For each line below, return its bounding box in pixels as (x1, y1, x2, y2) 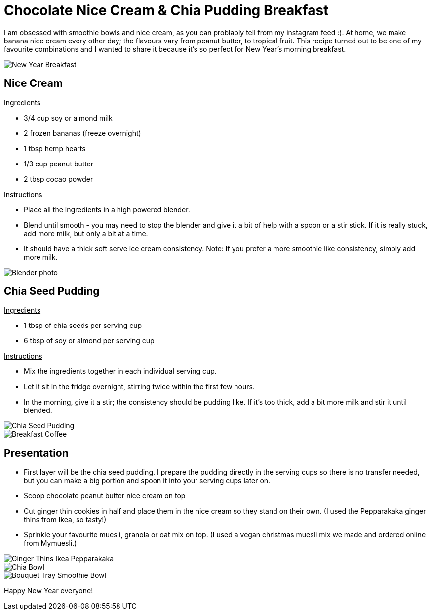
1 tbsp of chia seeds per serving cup (24, 321, 142, 330)
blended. (24, 406, 52, 415)
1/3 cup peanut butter (24, 159, 94, 168)
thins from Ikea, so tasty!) (24, 515, 107, 524)
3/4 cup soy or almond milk (24, 113, 113, 122)
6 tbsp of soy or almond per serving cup (24, 336, 155, 345)
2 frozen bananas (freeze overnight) (24, 128, 141, 137)
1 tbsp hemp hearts (24, 144, 86, 153)
